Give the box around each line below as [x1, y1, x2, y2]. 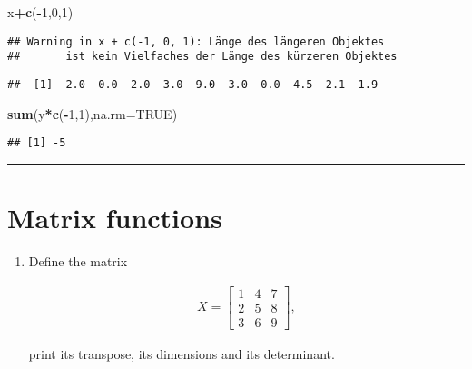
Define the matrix [28, 251, 128, 270]
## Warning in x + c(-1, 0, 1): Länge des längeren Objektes [7, 35, 385, 48]
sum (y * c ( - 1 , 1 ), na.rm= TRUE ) [7, 104, 178, 123]
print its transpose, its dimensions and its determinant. [28, 344, 335, 363]
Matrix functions [7, 199, 222, 235]
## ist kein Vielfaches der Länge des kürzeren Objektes [7, 50, 398, 64]
